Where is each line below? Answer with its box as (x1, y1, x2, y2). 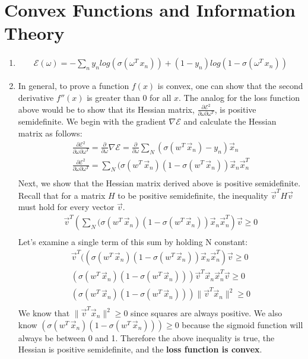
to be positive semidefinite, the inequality (118, 189, 268, 201)
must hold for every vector (18, 201, 115, 213)
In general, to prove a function (18, 80, 129, 92)
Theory (4, 21, 65, 45)
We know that (18, 307, 70, 319)
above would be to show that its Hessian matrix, (18, 103, 195, 115)
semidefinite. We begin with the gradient (18, 115, 166, 128)
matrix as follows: (18, 127, 82, 139)
